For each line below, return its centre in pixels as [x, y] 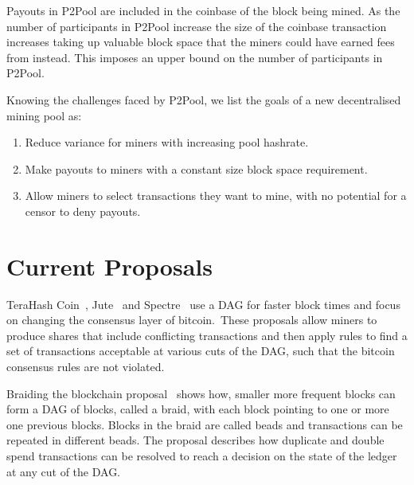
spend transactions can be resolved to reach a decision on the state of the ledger [202, 456]
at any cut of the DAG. [64, 471]
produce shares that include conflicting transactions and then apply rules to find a [207, 335]
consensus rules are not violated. [86, 367]
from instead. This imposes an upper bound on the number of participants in [195, 57]
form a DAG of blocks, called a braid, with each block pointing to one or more [198, 409]
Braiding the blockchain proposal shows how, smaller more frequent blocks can [201, 393]
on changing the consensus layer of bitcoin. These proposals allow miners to [192, 320]
